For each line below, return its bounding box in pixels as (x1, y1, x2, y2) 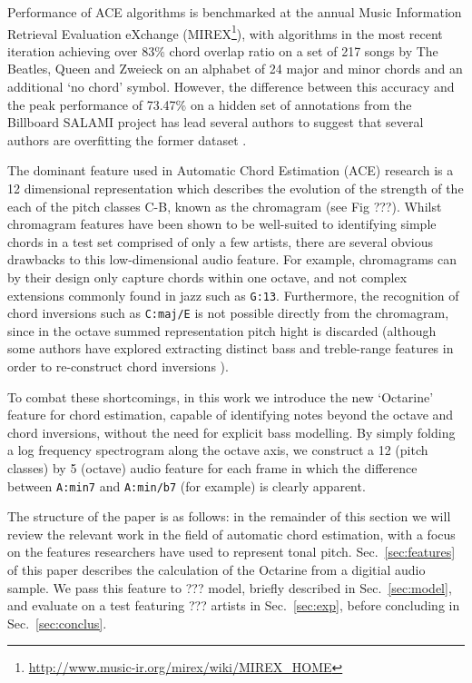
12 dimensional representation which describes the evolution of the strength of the (7, 179, 464, 197)
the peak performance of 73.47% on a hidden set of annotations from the (7, 94, 412, 114)
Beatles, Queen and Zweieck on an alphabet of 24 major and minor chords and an (7, 59, 463, 78)
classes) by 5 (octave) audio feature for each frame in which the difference (7, 459, 418, 478)
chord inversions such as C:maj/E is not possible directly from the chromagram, (7, 303, 449, 322)
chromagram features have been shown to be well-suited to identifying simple (7, 214, 437, 233)
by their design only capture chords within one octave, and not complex (7, 267, 408, 286)
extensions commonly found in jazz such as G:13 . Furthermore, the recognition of (7, 285, 459, 304)
